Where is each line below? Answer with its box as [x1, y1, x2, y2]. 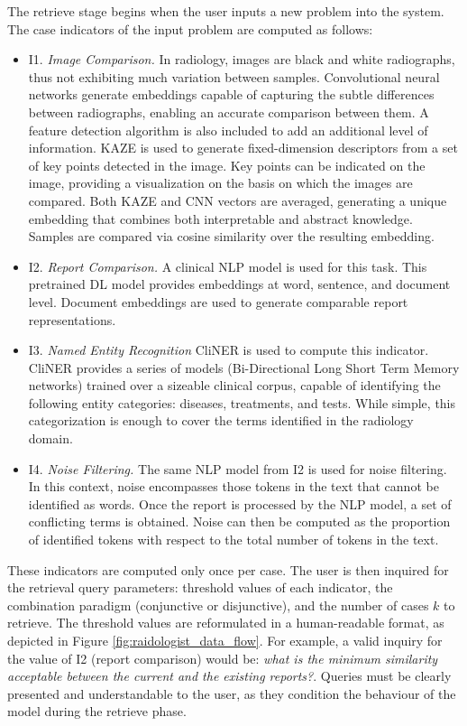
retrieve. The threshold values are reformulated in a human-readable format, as [7, 613, 444, 632]
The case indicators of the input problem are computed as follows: [7, 19, 373, 38]
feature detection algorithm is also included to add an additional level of [28, 120, 428, 139]
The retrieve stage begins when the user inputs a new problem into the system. [7, 2, 444, 20]
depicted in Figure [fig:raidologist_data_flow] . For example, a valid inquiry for [7, 631, 443, 649]
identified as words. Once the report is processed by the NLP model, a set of [28, 494, 452, 513]
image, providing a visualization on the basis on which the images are [28, 173, 413, 192]
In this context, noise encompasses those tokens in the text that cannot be [28, 477, 439, 496]
